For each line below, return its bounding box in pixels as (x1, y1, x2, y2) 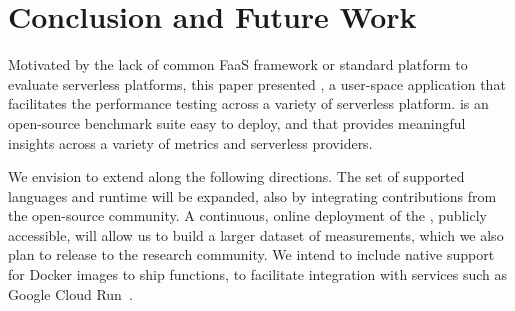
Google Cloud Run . (8, 283, 133, 304)
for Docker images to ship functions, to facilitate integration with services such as (8, 264, 508, 285)
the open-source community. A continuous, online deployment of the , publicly (8, 205, 487, 226)
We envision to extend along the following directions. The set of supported (8, 166, 465, 187)
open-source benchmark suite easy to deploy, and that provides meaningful (8, 112, 466, 133)
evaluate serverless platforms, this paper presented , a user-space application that (8, 73, 506, 94)
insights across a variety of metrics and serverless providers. (8, 132, 373, 153)
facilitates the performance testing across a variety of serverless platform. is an (8, 93, 489, 114)
